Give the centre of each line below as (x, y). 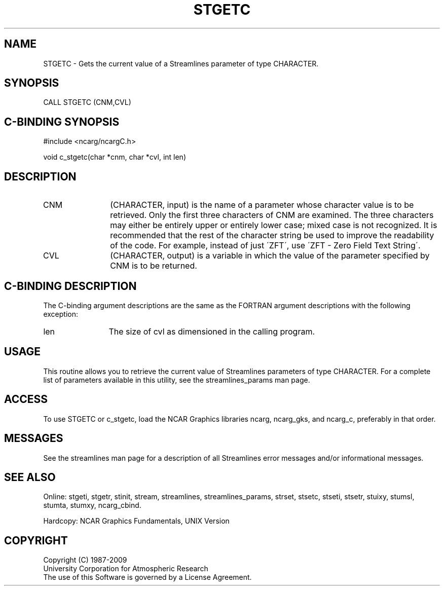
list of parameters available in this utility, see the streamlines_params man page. (177, 380)
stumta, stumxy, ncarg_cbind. (92, 505)
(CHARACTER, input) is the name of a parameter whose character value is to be (262, 205)
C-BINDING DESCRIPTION (70, 286)
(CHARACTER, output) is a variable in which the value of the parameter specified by (270, 256)
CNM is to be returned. (154, 266)
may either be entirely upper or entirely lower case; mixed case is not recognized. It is (274, 225)
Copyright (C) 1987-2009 (85, 560)
